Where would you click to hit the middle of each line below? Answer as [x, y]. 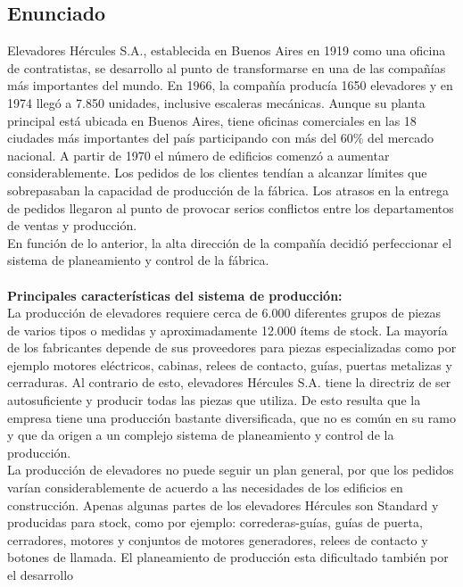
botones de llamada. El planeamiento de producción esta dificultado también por [228, 557]
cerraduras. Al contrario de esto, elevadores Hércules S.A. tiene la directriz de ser [229, 382]
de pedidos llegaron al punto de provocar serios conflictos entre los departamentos [231, 207]
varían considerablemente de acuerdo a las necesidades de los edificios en [205, 488]
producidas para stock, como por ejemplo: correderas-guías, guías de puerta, [215, 522]
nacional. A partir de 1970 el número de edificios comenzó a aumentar [198, 155]
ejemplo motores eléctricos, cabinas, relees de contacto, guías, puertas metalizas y [230, 364]
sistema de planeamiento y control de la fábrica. [138, 260]
